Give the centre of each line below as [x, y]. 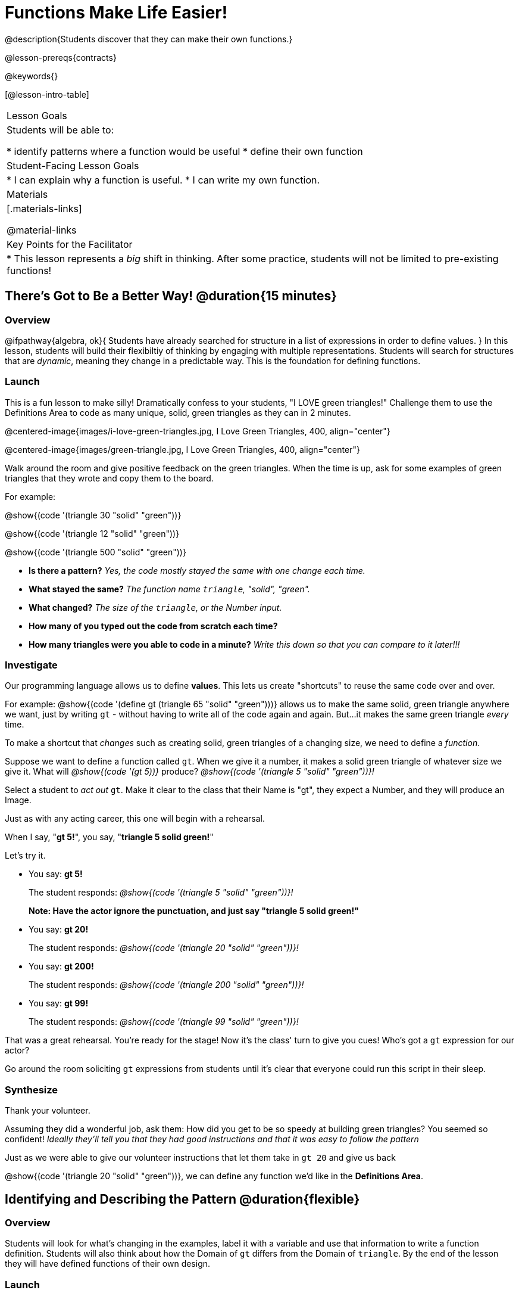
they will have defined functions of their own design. [108, 1264]
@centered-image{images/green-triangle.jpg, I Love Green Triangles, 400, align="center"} [182, 449]
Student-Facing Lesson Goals [73, 165]
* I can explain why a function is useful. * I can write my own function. [163, 180]
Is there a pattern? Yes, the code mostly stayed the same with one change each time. [197, 570]
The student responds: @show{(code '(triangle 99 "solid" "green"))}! [164, 1022]
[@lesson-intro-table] [47, 94]
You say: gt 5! [56, 874]
